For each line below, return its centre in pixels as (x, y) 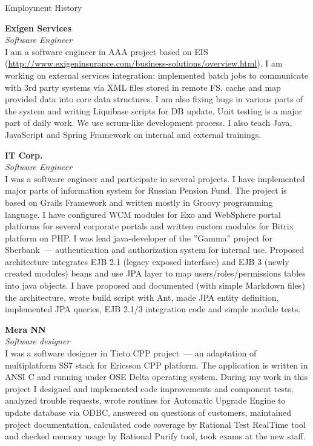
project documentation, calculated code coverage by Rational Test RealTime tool (155, 424)
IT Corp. (24, 155)
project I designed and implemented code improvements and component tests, (149, 388)
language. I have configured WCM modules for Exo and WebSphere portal (143, 214)
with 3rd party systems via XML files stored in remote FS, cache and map (143, 87)
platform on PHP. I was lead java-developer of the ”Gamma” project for (139, 238)
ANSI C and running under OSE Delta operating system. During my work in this (156, 377)
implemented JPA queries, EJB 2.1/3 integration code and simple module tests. (153, 309)
